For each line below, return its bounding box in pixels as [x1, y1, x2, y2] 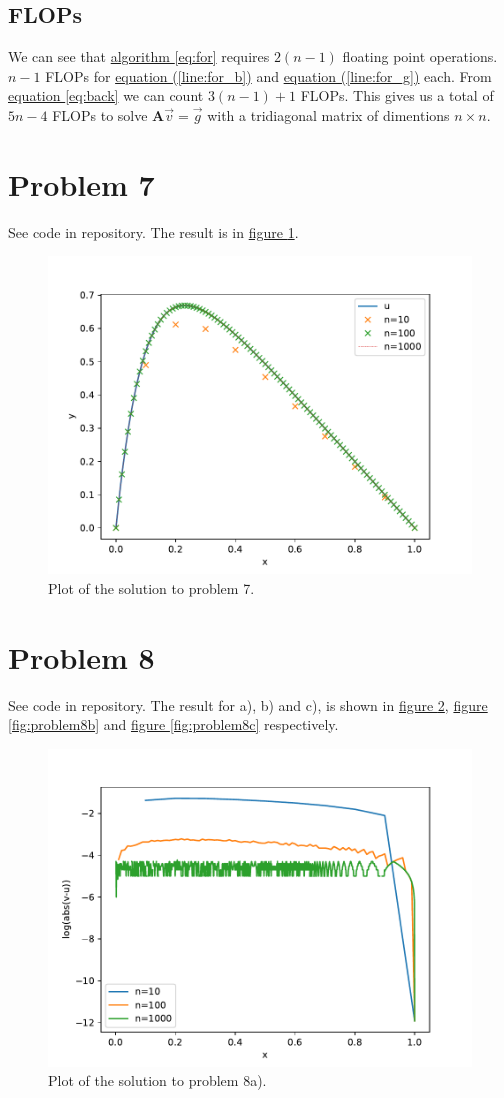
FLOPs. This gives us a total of [300, 85, 494, 106]
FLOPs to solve [52, 104, 148, 125]
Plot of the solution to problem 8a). [48, 1070, 267, 1091]
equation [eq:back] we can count [8, 85, 204, 106]
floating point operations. [342, 46, 498, 67]
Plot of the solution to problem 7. [48, 577, 255, 598]
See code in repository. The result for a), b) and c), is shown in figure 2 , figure [8, 694, 488, 715]
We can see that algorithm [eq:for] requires [8, 46, 270, 67]
